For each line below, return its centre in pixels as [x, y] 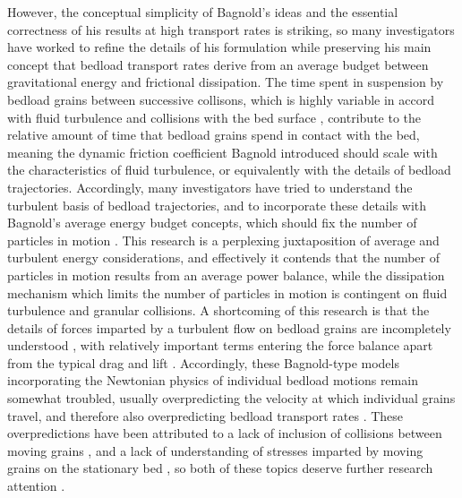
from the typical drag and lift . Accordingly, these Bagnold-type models [203, 362]
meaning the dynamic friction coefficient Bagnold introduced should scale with [222, 152]
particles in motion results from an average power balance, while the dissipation [226, 275]
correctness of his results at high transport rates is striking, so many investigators [231, 29]
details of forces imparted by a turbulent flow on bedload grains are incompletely [229, 327]
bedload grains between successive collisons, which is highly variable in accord [221, 99]
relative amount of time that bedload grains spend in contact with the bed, [214, 135]
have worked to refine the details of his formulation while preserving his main [219, 47]
